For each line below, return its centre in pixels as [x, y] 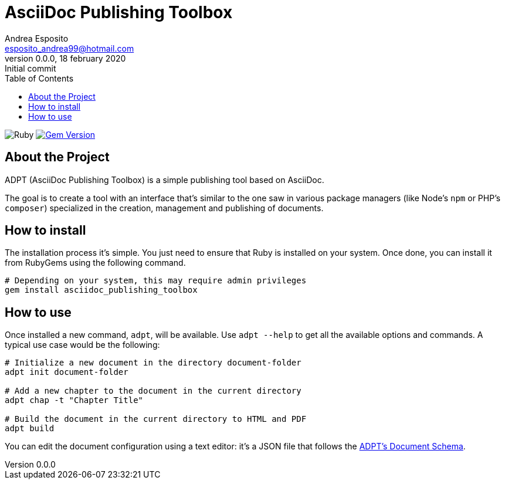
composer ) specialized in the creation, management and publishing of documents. [164, 208]
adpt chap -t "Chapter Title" [74, 400]
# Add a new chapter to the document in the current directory [153, 391]
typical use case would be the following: [82, 345]
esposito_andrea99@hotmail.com [70, 48]
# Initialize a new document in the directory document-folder [153, 363]
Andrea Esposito [37, 38]
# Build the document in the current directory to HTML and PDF [156, 419]
